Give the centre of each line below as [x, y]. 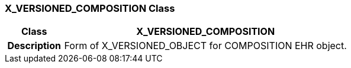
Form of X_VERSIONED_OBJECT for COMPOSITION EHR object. [205, 46]
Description [34, 46]
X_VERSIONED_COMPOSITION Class [90, 8]
